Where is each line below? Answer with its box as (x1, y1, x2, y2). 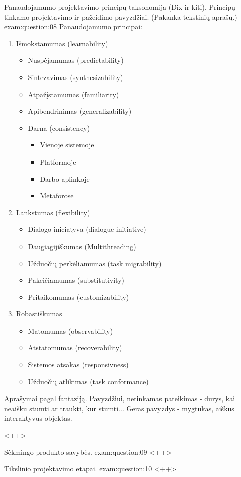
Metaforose (40, 190, 74, 201)
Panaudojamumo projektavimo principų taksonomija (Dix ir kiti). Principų (4, 2, 235, 12)
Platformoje (40, 156, 76, 167)
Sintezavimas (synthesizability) (28, 71, 123, 82)
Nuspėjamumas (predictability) (28, 55, 124, 65)
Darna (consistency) (28, 122, 90, 133)
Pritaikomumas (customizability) (28, 291, 129, 302)
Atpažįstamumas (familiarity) (28, 89, 119, 99)
